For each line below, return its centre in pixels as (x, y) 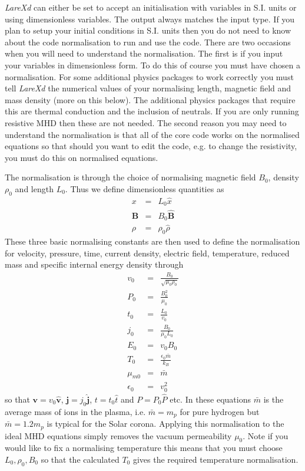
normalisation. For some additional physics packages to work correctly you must (149, 76)
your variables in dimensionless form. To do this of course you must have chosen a (153, 65)
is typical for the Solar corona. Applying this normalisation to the (165, 424)
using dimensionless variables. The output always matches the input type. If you (150, 19)
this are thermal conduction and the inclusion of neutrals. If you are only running (152, 111)
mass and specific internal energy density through (94, 264)
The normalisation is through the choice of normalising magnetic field (130, 177)
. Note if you (266, 435)
